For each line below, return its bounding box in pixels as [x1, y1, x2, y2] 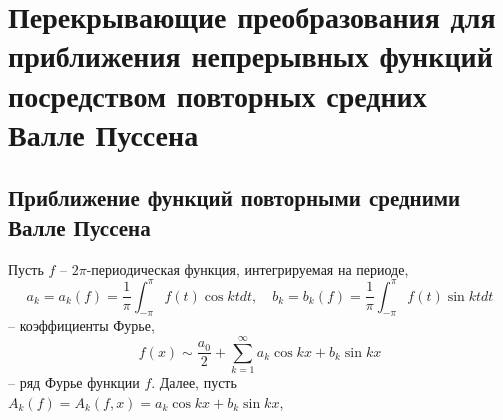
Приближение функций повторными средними [8, 182, 461, 213]
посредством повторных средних [8, 74, 427, 115]
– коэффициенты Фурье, [8, 315, 155, 336]
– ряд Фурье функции [8, 372, 140, 393]
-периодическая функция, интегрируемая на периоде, [86, 258, 409, 279]
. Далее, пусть [151, 372, 237, 393]
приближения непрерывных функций [8, 35, 493, 76]
